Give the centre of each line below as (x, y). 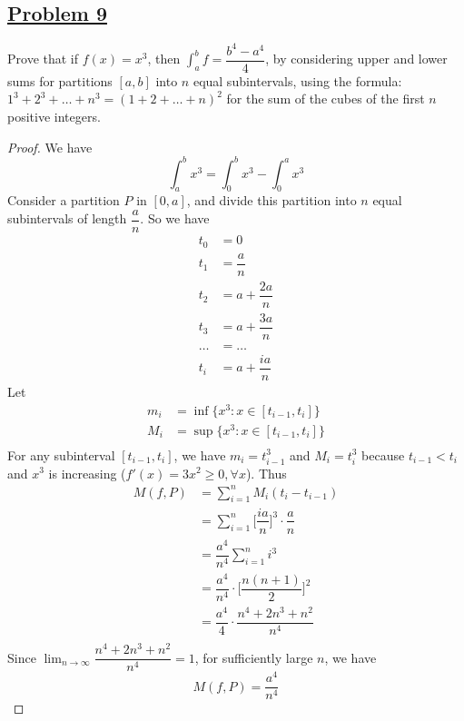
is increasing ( (87, 473)
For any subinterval (61, 454)
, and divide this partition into (271, 200)
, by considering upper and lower (356, 59)
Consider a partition (64, 200)
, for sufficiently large (254, 657)
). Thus (266, 473)
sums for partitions (60, 80)
